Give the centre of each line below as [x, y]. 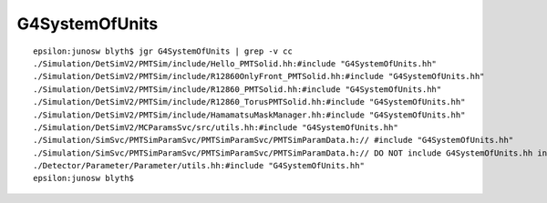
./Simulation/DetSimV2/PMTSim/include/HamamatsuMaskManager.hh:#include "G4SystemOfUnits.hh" [249, 115]
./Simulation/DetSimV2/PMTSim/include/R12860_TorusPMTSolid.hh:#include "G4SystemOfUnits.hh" [249, 102]
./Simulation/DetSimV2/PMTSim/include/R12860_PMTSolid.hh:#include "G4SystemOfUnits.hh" [237, 89]
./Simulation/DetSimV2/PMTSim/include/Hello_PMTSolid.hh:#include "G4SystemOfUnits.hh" [235, 63]
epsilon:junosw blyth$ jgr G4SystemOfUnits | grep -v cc [163, 51]
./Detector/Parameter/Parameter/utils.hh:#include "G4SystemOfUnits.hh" [199, 166]
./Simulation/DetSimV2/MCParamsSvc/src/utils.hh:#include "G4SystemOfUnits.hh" [216, 127]
